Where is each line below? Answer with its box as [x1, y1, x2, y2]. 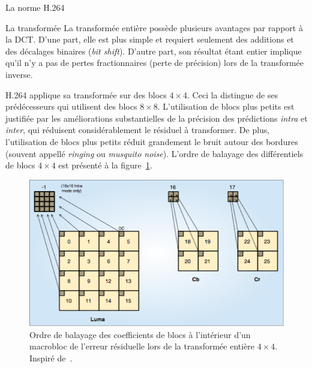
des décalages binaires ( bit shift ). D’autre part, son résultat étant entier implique [5, 44, 302, 57]
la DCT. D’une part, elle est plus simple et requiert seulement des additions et [5, 33, 294, 46]
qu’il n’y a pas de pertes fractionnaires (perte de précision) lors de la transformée [5, 56, 304, 69]
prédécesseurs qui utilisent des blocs [5, 100, 137, 113]
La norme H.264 [5, 1, 65, 13]
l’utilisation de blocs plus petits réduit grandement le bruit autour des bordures [5, 135, 298, 147]
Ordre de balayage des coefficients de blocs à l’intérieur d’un [29, 328, 251, 340]
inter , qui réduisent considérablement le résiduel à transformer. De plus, [5, 123, 270, 136]
